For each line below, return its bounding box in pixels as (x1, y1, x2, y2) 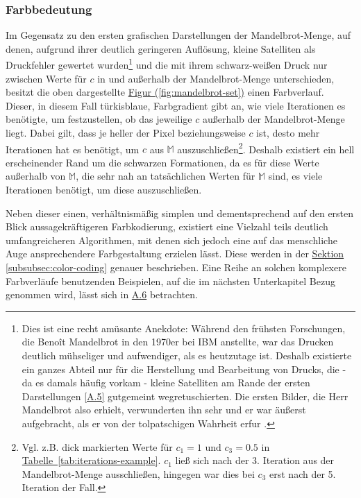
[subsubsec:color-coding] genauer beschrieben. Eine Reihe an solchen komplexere (6, 260, 346, 275)
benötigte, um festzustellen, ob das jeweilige (6, 112, 192, 126)
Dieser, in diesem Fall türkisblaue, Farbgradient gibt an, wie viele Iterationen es (6, 98, 346, 112)
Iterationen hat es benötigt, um (6, 141, 140, 156)
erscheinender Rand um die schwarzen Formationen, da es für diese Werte (6, 155, 319, 169)
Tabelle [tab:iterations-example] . (22, 453, 161, 467)
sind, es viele (268, 169, 323, 183)
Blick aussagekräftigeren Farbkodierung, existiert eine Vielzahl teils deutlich (6, 219, 328, 234)
